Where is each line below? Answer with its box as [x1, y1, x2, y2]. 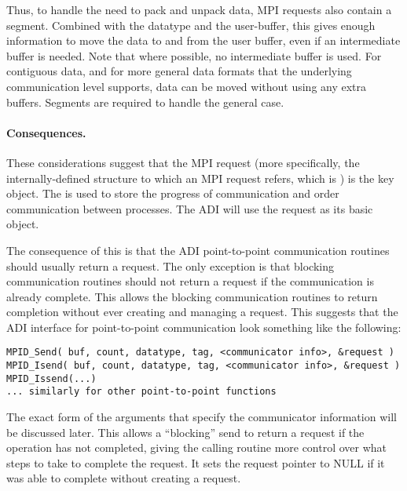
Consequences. [6, 124, 86, 140]
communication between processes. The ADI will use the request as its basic [6, 200, 373, 216]
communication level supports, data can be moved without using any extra [6, 78, 367, 94]
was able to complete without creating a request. [6, 470, 241, 486]
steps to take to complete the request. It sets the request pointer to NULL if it [6, 454, 385, 471]
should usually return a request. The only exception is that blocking [6, 257, 334, 274]
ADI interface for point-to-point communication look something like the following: [6, 318, 401, 335]
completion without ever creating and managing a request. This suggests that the [6, 304, 398, 320]
